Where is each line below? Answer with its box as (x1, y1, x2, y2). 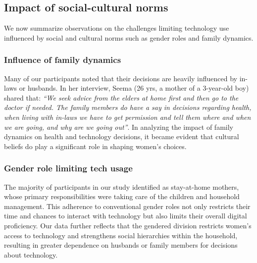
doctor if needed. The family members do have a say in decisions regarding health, (4, 102, 252, 112)
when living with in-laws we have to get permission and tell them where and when (4, 111, 251, 122)
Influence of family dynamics (4, 53, 121, 66)
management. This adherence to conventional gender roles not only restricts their (4, 201, 251, 211)
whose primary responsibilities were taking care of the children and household (4, 191, 240, 202)
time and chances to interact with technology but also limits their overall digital (4, 210, 247, 221)
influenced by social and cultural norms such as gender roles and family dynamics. (4, 32, 254, 43)
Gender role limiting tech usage (4, 162, 133, 174)
